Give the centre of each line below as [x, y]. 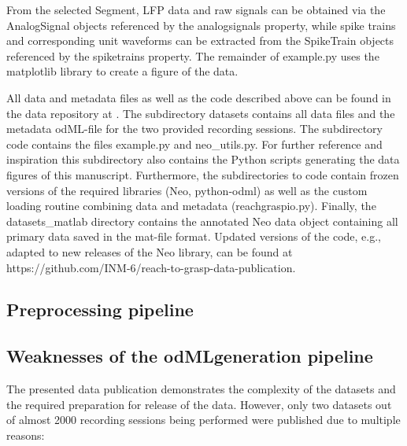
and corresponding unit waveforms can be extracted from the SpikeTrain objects [200, 41]
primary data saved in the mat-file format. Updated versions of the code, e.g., [194, 236]
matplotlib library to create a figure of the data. [122, 71]
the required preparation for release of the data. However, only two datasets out [199, 404]
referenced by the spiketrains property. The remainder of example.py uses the [193, 55]
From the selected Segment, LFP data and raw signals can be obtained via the [196, 9]
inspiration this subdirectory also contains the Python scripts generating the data [203, 159]
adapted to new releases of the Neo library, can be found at [150, 251]
